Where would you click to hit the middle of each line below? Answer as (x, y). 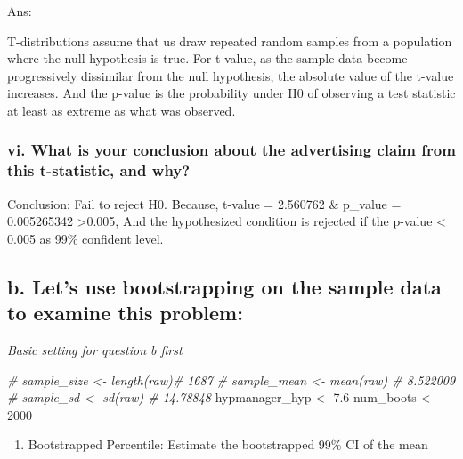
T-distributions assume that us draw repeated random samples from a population (230, 40)
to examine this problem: (125, 313)
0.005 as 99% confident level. (85, 238)
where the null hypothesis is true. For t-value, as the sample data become (207, 58)
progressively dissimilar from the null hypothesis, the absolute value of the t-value (231, 75)
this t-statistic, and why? (99, 170)
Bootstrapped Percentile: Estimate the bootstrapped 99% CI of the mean (228, 444)
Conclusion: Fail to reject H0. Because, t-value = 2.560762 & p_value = (204, 203)
